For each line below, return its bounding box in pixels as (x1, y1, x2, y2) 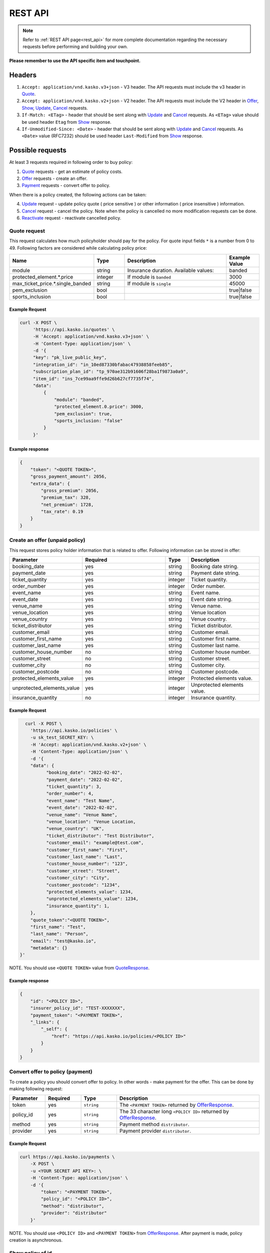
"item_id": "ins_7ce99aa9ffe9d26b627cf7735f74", (32, 376, 154, 381)
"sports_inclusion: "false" (54, 417, 123, 424)
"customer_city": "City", (45, 875, 110, 881)
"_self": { (40, 1026, 67, 1032)
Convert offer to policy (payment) (9, 1068, 92, 1075)
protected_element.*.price (12, 273, 73, 280)
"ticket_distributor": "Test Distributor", (45, 832, 154, 839)
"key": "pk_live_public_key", (32, 355, 107, 360)
